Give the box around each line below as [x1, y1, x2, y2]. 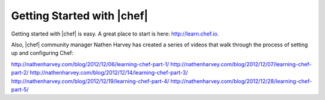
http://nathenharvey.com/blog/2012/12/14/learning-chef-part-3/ [29, 69, 188, 77]
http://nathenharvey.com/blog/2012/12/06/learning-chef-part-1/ [11, 60, 170, 67]
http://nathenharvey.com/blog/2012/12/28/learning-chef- [170, 77, 312, 84]
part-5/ [11, 86, 29, 93]
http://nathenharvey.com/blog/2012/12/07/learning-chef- [170, 60, 312, 67]
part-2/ [11, 69, 29, 77]
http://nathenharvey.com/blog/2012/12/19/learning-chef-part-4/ [11, 77, 170, 84]
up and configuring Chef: [11, 49, 74, 57]
